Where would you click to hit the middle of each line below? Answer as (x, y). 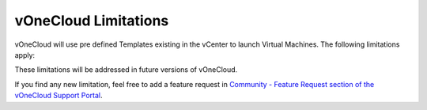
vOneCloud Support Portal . (59, 96)
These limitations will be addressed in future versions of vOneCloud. (126, 70)
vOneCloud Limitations (92, 21)
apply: (25, 55)
